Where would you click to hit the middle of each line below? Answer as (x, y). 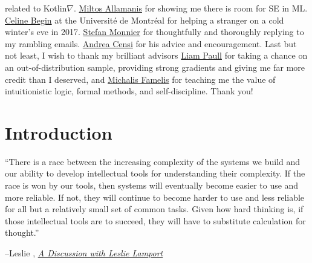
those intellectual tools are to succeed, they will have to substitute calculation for (155, 220)
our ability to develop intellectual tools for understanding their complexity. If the (155, 173)
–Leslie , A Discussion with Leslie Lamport (84, 253)
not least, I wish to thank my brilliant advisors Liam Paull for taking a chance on (156, 55)
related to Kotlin (36, 8)
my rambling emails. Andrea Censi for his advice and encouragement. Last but (151, 43)
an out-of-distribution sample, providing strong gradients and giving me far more (155, 67)
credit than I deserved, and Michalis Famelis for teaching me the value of (140, 79)
